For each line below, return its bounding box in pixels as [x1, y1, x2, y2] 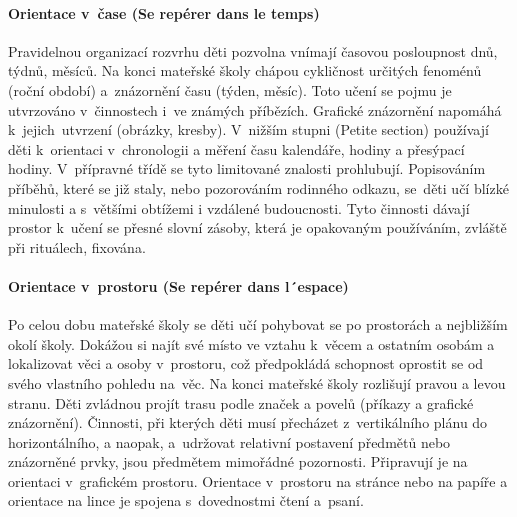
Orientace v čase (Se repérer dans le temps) [8, 2, 320, 23]
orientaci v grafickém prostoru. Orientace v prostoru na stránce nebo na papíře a [8, 470, 508, 491]
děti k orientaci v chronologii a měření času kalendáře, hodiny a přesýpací [8, 138, 465, 159]
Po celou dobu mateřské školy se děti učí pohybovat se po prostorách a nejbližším [8, 314, 508, 335]
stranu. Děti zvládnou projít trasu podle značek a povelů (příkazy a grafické [8, 392, 474, 413]
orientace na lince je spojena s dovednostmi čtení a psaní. [8, 490, 364, 511]
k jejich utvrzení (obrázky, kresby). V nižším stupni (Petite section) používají [8, 119, 489, 140]
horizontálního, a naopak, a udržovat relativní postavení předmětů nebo [8, 431, 451, 452]
